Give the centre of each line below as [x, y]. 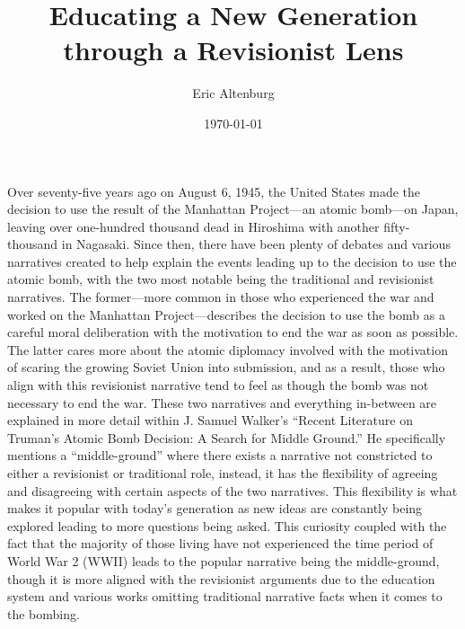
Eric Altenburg [233, 93]
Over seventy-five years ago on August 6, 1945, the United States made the [214, 191]
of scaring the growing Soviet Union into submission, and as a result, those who [226, 367]
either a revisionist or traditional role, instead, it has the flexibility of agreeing [223, 473]
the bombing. [44, 613]
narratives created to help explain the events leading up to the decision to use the [232, 261]
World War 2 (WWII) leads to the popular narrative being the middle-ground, [224, 560]
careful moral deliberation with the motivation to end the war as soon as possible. [233, 332]
